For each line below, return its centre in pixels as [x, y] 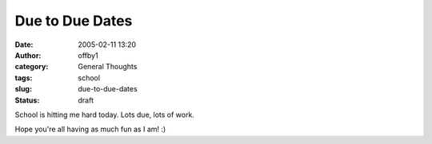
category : [32, 67]
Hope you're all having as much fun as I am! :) [90, 129]
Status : [27, 100]
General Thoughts [108, 67]
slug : [23, 89]
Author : [28, 55]
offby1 [88, 55]
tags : [24, 78]
